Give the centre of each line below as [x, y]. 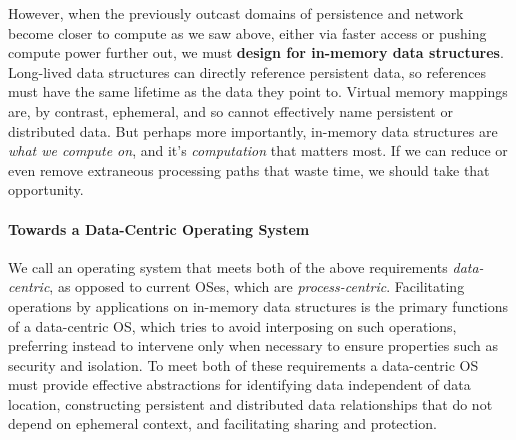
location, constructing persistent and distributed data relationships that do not [250, 403]
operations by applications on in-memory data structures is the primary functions [258, 305]
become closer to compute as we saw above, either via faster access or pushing [247, 32]
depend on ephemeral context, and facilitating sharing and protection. [222, 423]
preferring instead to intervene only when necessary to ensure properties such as [253, 345]
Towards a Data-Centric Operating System [159, 228]
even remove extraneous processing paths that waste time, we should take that [249, 169]
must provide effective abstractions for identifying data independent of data [239, 384]
